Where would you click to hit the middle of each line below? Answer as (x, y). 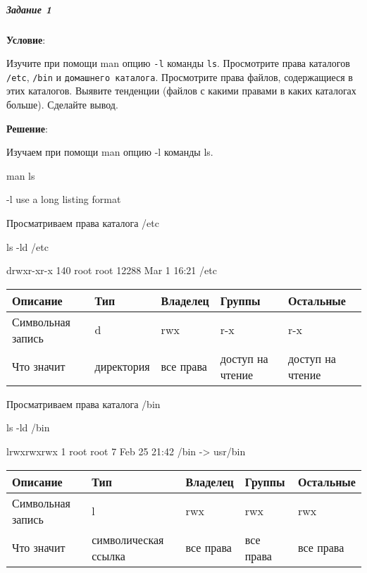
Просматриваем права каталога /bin (83, 403)
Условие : (26, 39)
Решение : (27, 128)
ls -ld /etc (27, 246)
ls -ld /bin (28, 427)
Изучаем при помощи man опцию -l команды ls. (110, 152)
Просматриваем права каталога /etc (83, 223)
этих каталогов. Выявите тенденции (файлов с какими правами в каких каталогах (181, 91)
